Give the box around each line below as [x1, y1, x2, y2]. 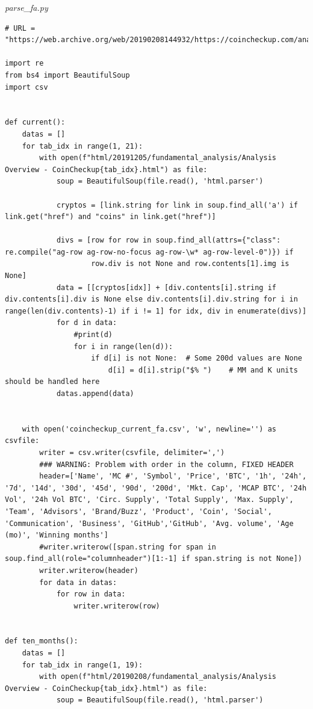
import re [5, 59, 44, 68]
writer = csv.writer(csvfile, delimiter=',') [39, 448, 225, 457]
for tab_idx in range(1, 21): [22, 141, 143, 150]
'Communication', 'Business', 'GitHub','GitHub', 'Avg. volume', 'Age [5, 519, 294, 528]
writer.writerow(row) [73, 601, 160, 610]
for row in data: [56, 590, 126, 599]
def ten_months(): [5, 637, 78, 646]
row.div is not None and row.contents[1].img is [91, 259, 290, 268]
